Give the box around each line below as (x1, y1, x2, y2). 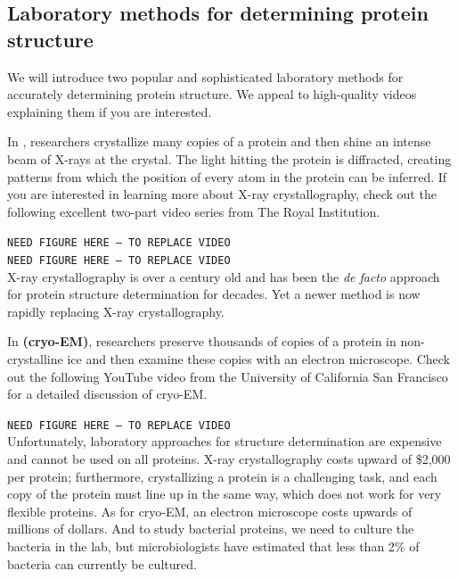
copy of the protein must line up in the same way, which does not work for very (7, 484, 442, 503)
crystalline (7, 350, 63, 368)
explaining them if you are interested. (7, 102, 212, 120)
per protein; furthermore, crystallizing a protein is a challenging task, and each (7, 467, 438, 485)
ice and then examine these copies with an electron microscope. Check (67, 350, 450, 368)
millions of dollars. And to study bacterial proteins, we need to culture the (7, 519, 414, 538)
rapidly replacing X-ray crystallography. (7, 302, 225, 320)
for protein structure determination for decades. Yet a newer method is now (7, 285, 421, 303)
